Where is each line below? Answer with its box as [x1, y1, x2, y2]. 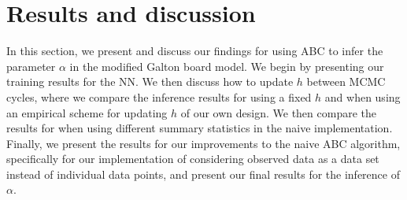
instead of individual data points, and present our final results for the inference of [6, 165, 400, 182]
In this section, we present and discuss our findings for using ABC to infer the [6, 43, 383, 59]
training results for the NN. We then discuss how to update [6, 73, 294, 90]
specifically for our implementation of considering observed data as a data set [6, 150, 379, 167]
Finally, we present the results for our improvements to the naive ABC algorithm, [6, 135, 401, 151]
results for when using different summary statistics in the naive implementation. [6, 120, 393, 136]
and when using [324, 88, 401, 105]
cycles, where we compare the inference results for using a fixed [6, 88, 312, 105]
